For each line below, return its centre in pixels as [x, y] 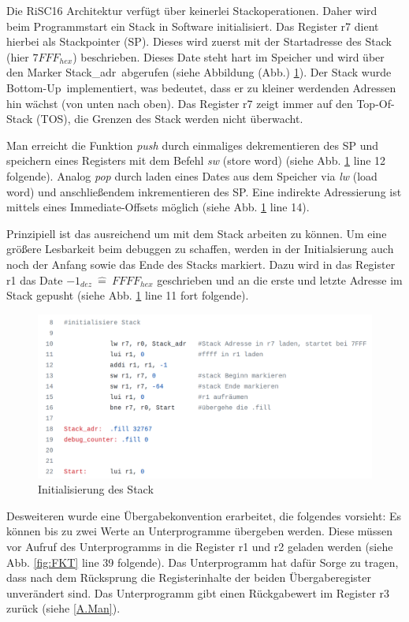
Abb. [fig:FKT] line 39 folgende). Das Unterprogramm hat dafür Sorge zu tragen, [203, 562]
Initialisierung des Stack [96, 489]
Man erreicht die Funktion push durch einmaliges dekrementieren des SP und [193, 145]
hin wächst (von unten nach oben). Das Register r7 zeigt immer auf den [180, 103]
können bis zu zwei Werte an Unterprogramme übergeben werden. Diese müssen [199, 531]
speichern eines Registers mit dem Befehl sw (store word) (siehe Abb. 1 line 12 [196, 160]
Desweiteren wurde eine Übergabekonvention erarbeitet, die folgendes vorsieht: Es [204, 515]
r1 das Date [35, 279]
